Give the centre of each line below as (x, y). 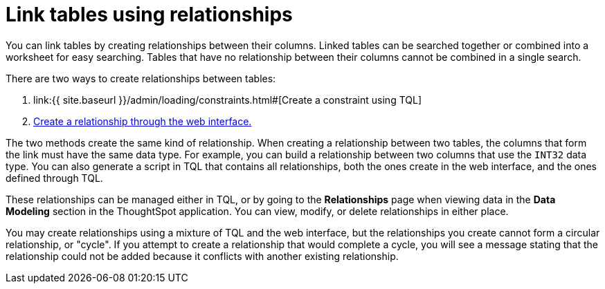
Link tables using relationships (149, 15)
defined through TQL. (54, 178)
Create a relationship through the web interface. (143, 121)
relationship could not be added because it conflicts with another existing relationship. (202, 256)
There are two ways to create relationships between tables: (141, 78)
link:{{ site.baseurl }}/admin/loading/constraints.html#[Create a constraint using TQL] (228, 100)
